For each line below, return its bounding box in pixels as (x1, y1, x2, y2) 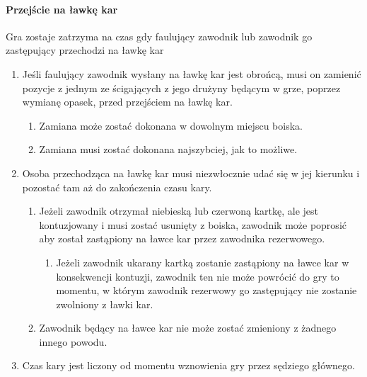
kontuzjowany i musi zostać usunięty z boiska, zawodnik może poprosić (39, 217, 346, 232)
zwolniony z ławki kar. (56, 296, 153, 311)
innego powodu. (39, 334, 107, 349)
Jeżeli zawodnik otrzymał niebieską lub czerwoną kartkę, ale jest (39, 203, 319, 218)
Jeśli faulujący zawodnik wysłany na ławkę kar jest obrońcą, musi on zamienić (22, 66, 361, 81)
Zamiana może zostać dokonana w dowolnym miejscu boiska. (39, 118, 303, 133)
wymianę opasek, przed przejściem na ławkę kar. (22, 94, 233, 109)
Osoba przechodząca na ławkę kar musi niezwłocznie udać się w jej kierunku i (22, 165, 360, 180)
